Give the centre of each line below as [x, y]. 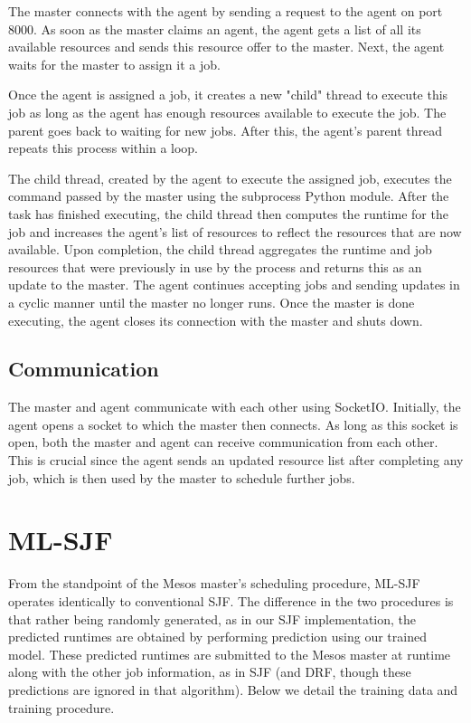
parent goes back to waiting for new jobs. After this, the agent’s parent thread [226, 130]
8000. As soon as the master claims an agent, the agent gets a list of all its [215, 29]
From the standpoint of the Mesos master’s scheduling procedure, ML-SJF [214, 583]
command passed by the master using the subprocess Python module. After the [229, 196]
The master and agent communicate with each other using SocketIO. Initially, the [235, 407]
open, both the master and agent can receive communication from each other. [223, 442]
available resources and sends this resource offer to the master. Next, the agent [226, 47]
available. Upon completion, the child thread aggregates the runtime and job [220, 249]
